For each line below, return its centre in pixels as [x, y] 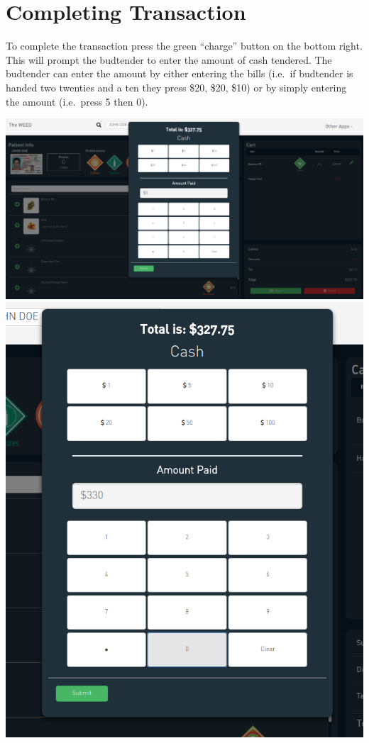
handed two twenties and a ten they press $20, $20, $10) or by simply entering [176, 87]
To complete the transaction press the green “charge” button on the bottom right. [184, 46]
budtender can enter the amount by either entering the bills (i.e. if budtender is [180, 73]
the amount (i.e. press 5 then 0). [77, 101]
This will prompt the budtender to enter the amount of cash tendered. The [169, 59]
